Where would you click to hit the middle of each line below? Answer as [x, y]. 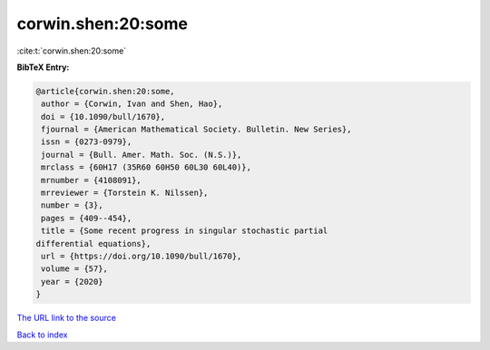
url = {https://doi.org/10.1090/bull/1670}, [142, 256]
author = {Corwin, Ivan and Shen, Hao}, [132, 104]
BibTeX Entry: [43, 67]
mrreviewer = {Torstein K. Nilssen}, [125, 193]
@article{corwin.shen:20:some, [106, 91]
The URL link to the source [67, 318]
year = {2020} [72, 282]
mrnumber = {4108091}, [92, 180]
